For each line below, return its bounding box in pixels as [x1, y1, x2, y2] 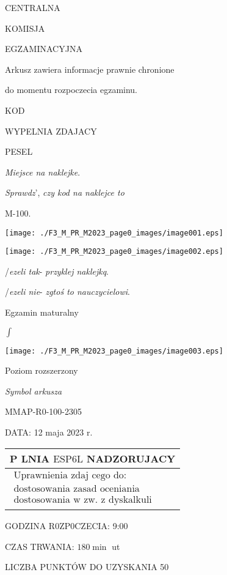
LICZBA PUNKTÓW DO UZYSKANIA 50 [5, 560, 169, 573]
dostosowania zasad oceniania [13, 483, 140, 494]
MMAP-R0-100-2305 [5, 405, 82, 418]
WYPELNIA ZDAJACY [5, 124, 97, 137]
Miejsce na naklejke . [5, 165, 81, 178]
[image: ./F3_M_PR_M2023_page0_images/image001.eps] [5, 228, 223, 237]
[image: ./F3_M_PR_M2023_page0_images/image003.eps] [5, 346, 223, 355]
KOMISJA [5, 21, 45, 34]
